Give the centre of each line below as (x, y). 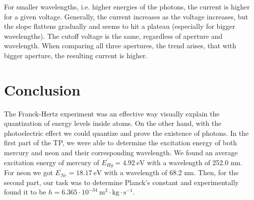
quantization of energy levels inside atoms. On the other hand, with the (113, 123)
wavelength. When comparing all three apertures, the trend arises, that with (120, 46)
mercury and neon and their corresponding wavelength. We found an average (121, 152)
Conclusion (42, 89)
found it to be (25, 192)
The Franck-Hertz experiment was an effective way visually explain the (112, 113)
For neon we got (29, 172)
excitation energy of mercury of (52, 162)
